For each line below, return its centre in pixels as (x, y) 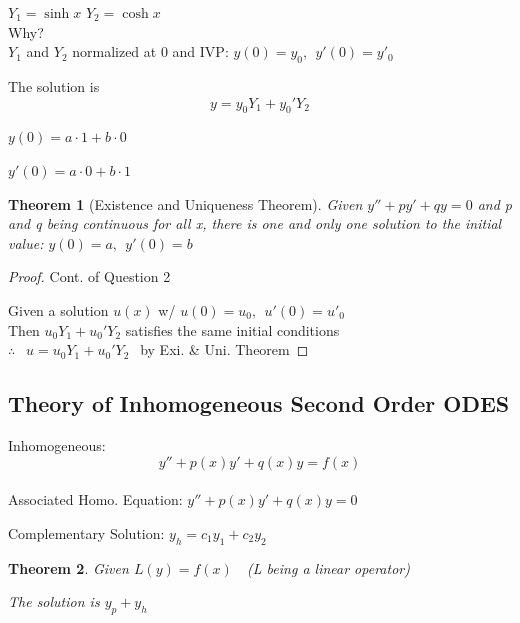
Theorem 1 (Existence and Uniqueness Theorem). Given (185, 203)
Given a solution (58, 309)
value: (26, 242)
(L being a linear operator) (328, 567)
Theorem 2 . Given (68, 567)
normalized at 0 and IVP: (150, 51)
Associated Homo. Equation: (95, 499)
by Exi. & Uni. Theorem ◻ (224, 349)
